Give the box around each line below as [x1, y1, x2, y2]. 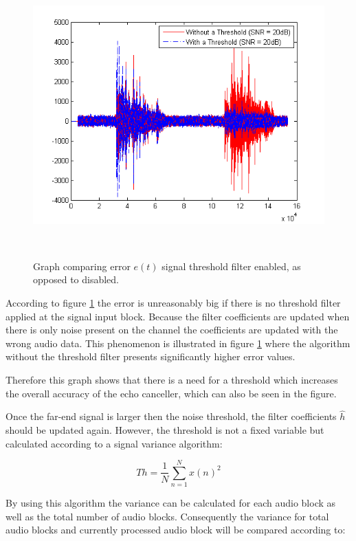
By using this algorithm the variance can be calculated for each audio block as [5, 496, 336, 510]
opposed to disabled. [33, 272, 120, 287]
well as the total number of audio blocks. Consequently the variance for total [5, 509, 329, 523]
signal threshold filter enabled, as [162, 258, 301, 273]
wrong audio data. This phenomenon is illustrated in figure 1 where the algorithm [5, 335, 351, 350]
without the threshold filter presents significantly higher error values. [5, 349, 296, 364]
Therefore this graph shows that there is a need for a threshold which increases [5, 372, 338, 386]
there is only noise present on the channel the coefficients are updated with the [5, 322, 338, 337]
